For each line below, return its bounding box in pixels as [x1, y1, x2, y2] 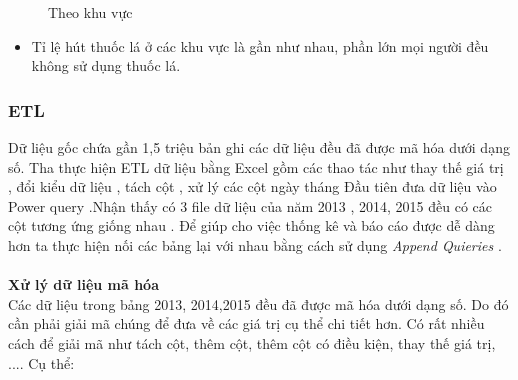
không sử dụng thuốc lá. [31, 55, 181, 76]
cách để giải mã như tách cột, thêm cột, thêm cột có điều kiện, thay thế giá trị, [8, 332, 496, 353]
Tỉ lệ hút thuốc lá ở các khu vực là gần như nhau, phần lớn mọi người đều [31, 35, 489, 56]
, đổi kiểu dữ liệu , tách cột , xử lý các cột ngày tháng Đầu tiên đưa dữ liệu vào [8, 176, 497, 197]
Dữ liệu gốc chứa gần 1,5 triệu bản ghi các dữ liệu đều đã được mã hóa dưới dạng [8, 137, 510, 157]
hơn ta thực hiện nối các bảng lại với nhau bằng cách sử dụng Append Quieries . [8, 234, 502, 255]
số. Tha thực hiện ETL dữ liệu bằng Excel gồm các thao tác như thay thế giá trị [8, 156, 504, 177]
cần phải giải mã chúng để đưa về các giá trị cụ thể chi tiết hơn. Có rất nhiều [8, 313, 485, 334]
